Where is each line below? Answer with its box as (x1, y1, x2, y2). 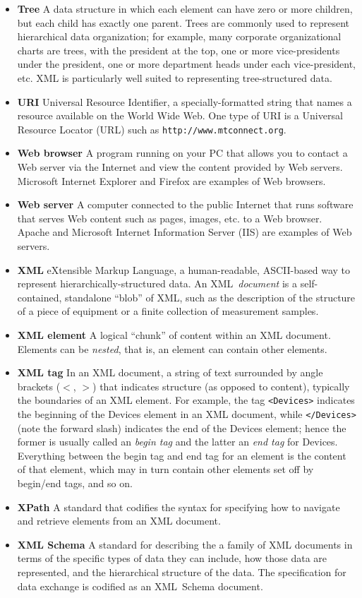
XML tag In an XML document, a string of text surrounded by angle (17, 365, 323, 380)
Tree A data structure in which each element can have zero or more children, (17, 1, 353, 16)
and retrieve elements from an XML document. (17, 513, 221, 528)
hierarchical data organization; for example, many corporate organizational (17, 29, 342, 44)
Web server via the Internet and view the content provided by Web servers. (17, 160, 343, 174)
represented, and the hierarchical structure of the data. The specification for (17, 564, 346, 579)
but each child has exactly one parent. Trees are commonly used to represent (17, 15, 350, 30)
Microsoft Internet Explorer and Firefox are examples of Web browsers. (17, 173, 326, 188)
